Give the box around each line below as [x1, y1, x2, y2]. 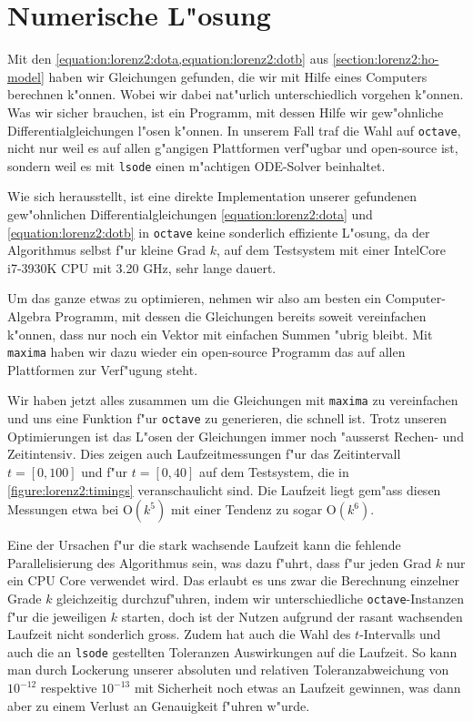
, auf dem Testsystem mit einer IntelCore [216, 240, 446, 259]
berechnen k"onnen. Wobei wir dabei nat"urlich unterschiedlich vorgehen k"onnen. [7, 85, 464, 104]
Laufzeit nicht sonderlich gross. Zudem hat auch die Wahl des [7, 625, 351, 644]
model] [7, 66, 45, 86]
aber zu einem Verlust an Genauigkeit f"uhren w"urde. [7, 696, 310, 715]
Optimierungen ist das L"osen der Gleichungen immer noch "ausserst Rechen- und [7, 426, 464, 445]
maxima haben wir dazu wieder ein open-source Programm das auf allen [7, 342, 406, 361]
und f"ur [81, 462, 128, 481]
